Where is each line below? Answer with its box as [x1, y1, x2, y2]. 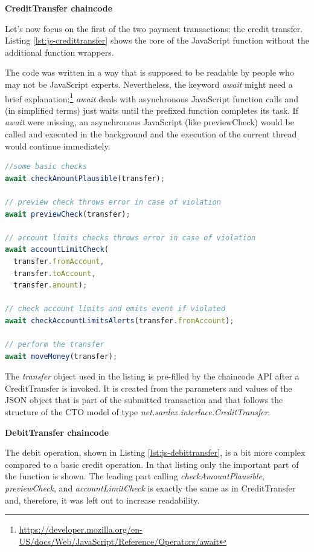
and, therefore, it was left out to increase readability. [5, 493, 200, 506]
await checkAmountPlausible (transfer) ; [5, 174, 165, 183]
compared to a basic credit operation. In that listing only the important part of [5, 458, 299, 470]
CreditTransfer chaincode [5, 2, 113, 14]
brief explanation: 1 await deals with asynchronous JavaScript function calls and [5, 90, 298, 105]
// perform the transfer [5, 340, 104, 349]
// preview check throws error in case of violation [5, 197, 221, 206]
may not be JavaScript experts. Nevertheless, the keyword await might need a [5, 77, 293, 90]
